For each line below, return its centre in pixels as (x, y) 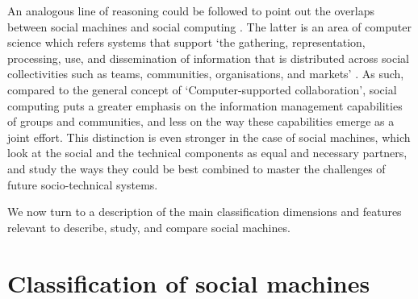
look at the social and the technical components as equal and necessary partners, (207, 153)
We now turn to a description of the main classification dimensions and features (205, 212)
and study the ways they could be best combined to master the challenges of (196, 168)
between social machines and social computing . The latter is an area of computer (209, 26)
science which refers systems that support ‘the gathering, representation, (186, 42)
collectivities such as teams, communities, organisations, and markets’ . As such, (206, 74)
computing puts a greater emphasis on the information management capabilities (205, 105)
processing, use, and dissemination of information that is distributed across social (208, 58)
